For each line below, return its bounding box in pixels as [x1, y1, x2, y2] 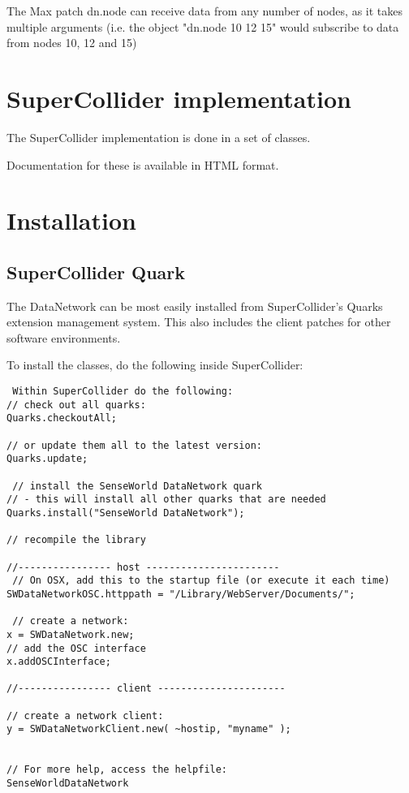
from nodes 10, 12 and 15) [6, 34, 137, 51]
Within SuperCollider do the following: [12, 386, 234, 398]
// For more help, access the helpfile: [6, 764, 228, 776]
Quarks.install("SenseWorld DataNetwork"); [6, 506, 245, 519]
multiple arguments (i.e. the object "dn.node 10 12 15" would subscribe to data [6, 18, 399, 35]
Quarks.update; [6, 453, 88, 465]
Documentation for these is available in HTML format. [6, 156, 279, 173]
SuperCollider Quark [6, 259, 186, 284]
